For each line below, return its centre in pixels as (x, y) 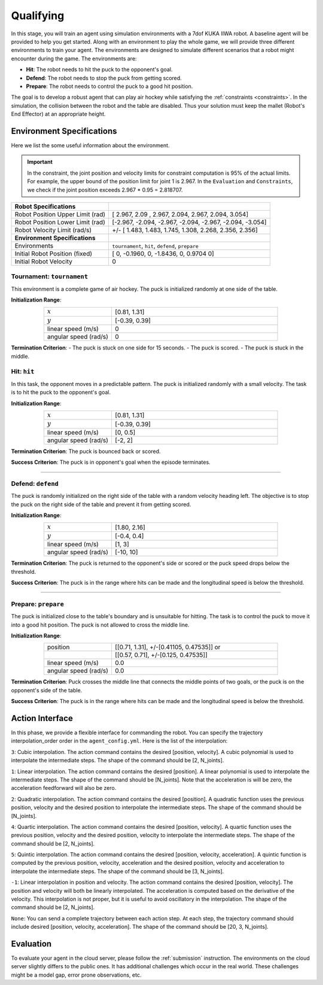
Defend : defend (35, 484)
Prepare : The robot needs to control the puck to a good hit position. (109, 86)
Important (40, 162)
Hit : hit (23, 372)
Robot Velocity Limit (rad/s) (53, 230)
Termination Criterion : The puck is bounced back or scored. (86, 451)
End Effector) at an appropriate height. (58, 114)
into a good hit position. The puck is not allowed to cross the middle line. (100, 625)
